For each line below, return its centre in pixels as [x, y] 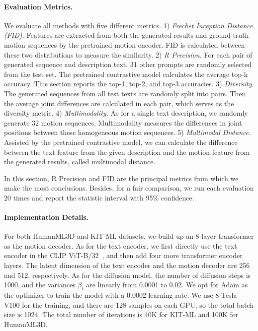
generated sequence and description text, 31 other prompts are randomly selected [128, 64]
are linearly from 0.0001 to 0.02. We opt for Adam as [167, 285]
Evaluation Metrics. [39, 6]
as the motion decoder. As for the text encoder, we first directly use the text [121, 245]
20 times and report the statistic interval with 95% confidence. [99, 197]
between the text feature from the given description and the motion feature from [127, 152]
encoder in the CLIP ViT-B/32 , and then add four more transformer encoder [123, 255]
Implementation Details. [46, 217]
